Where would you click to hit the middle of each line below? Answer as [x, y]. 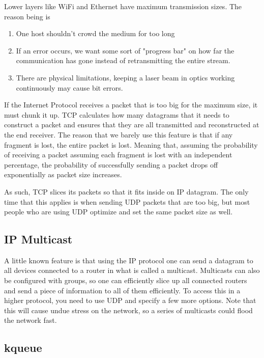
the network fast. [31, 320]
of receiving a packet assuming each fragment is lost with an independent [118, 155]
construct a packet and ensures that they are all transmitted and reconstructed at [132, 125]
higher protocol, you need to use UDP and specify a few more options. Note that [130, 300]
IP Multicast [38, 239]
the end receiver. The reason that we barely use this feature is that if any [119, 134]
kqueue [23, 348]
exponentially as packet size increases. [63, 174]
